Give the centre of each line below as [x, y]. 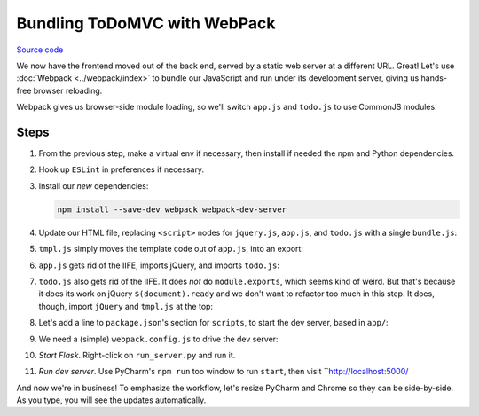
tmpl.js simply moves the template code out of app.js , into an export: [171, 249]
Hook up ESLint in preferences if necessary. [121, 169]
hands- [434, 78]
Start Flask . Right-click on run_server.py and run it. [137, 355]
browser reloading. [68, 90]
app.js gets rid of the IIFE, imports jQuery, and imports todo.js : [159, 265]
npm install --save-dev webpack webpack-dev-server [172, 209]
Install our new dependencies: [94, 185]
